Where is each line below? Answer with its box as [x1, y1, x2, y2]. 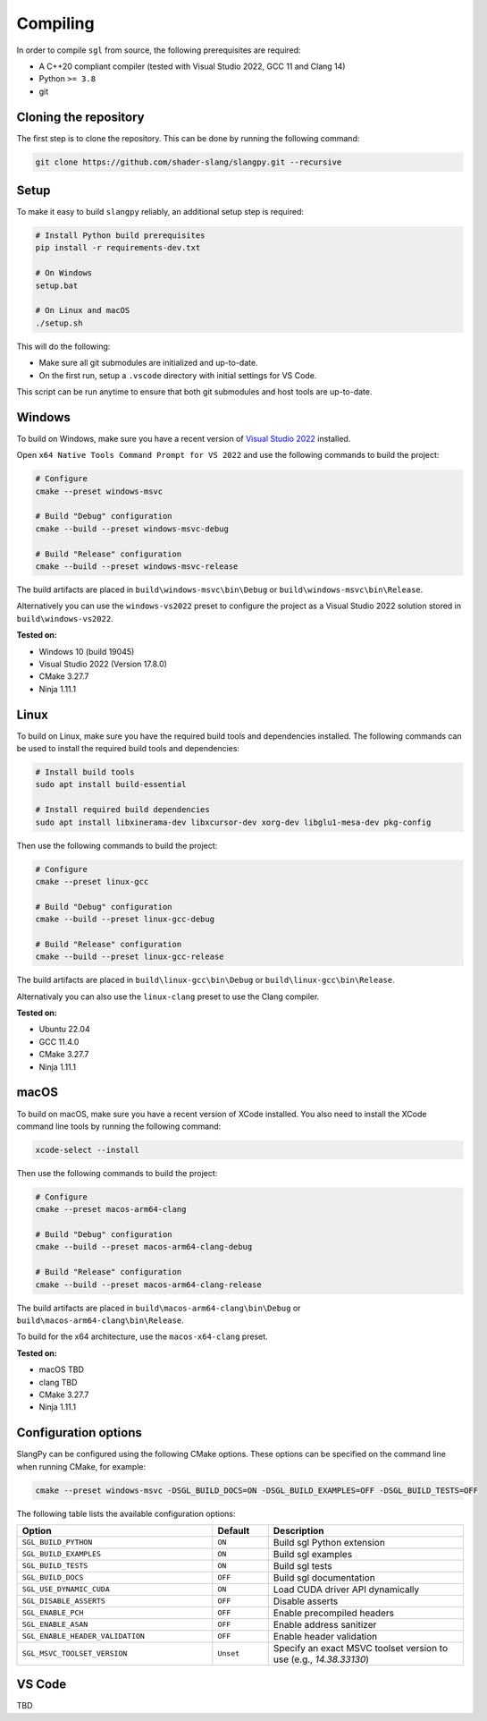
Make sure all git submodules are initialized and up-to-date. [38, 358, 258, 369]
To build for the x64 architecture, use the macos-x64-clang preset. [16, 1331, 268, 1342]
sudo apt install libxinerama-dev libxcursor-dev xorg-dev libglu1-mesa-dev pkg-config [35, 817, 432, 827]
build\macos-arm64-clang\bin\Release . [16, 1315, 185, 1326]
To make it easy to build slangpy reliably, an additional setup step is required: [16, 207, 304, 217]
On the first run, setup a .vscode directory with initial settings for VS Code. [38, 369, 317, 380]
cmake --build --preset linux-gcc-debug [35, 914, 214, 925]
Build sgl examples [273, 1547, 353, 1560]
